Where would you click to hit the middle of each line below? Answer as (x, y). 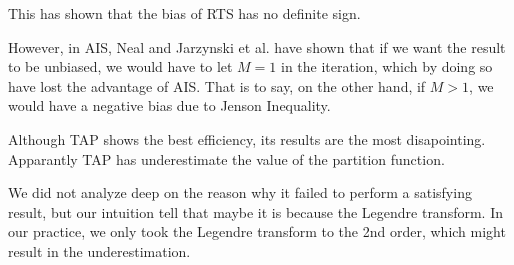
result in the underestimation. (99, 250)
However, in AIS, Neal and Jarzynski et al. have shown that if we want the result (257, 46)
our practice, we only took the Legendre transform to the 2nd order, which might (257, 231)
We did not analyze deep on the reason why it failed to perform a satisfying (240, 192)
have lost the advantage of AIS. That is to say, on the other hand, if (217, 85)
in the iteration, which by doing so (387, 66)
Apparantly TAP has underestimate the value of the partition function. (226, 158)
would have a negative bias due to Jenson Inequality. (169, 105)
